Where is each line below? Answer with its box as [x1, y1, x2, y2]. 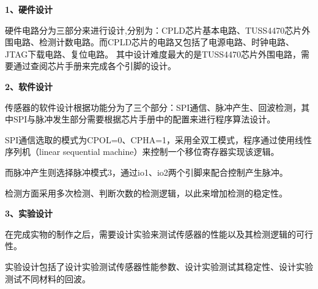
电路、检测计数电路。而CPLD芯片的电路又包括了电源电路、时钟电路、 [13, 36, 295, 48]
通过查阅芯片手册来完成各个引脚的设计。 [13, 59, 176, 72]
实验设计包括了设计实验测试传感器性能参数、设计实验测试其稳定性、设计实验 [5, 260, 313, 272]
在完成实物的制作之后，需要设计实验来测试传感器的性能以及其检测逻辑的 [5, 227, 296, 240]
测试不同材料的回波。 [5, 272, 91, 285]
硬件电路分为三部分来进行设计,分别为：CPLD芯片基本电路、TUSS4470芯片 [5, 23, 302, 36]
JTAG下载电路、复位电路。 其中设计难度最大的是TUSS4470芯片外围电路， [5, 47, 301, 60]
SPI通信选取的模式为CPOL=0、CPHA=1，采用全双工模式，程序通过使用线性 [5, 133, 312, 146]
